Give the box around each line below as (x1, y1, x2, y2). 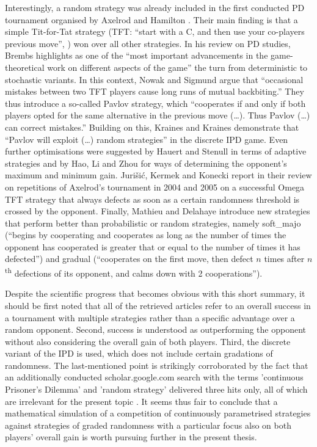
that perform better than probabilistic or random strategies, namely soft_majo (5, 216, 301, 229)
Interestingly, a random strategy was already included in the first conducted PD (5, 1, 305, 13)
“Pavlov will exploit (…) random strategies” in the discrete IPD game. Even (5, 133, 288, 145)
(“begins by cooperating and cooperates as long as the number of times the (5, 228, 286, 241)
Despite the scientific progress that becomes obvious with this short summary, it (5, 287, 305, 300)
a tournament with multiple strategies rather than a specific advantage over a (5, 311, 295, 324)
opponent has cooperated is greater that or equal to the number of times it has (5, 240, 301, 253)
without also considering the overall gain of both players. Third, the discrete (5, 335, 291, 347)
